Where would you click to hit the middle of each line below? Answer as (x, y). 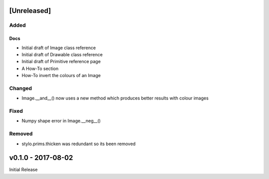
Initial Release (23, 170)
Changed (21, 88)
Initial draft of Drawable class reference (62, 54)
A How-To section (40, 68)
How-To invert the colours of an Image (61, 76)
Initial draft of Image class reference (59, 48)
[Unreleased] (30, 11)
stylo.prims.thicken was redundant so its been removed (79, 144)
